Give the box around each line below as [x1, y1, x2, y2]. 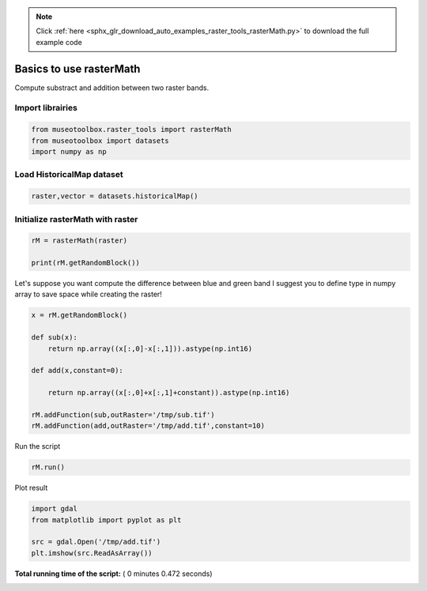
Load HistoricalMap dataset [14, 169, 123, 180]
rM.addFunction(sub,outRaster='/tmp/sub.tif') [31, 410, 215, 419]
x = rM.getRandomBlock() [31, 311, 128, 320]
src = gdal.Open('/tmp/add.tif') [31, 537, 161, 547]
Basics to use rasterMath [14, 62, 141, 75]
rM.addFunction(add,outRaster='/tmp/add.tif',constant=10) [31, 421, 265, 431]
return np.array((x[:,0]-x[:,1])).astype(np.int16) [47, 344, 253, 353]
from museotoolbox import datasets [31, 136, 169, 145]
